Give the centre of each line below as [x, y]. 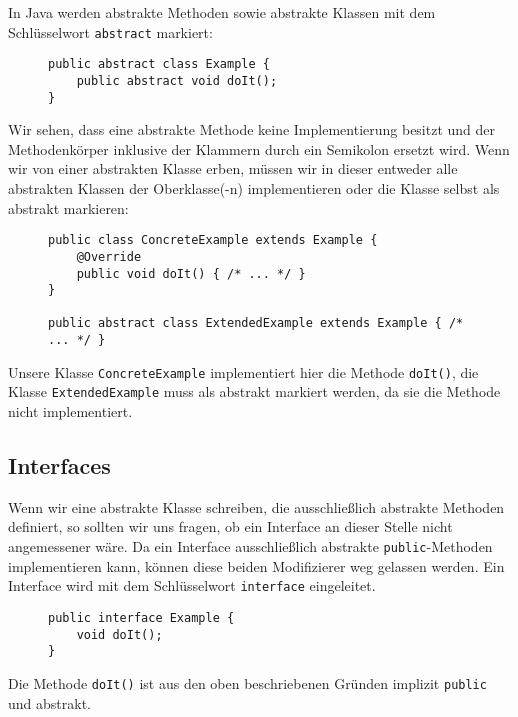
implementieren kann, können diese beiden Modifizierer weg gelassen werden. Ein [256, 565]
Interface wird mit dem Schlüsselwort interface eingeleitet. [192, 585]
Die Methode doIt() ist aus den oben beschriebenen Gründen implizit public [247, 682]
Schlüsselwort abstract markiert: [110, 31]
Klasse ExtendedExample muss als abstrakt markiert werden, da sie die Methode [254, 391]
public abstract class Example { [159, 64]
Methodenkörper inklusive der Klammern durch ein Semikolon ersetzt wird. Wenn [259, 148]
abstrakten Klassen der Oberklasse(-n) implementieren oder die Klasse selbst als [254, 188]
